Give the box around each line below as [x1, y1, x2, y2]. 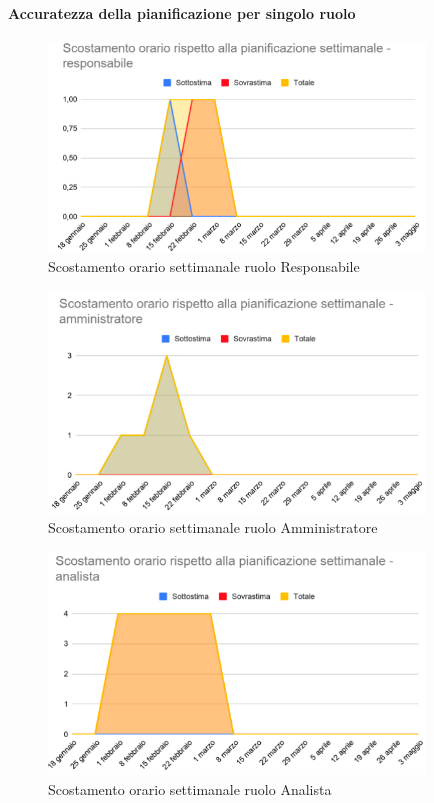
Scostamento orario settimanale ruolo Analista [48, 778, 332, 799]
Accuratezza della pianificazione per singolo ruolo [8, 2, 356, 23]
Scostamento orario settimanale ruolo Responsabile [48, 256, 360, 277]
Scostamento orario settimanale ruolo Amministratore [48, 517, 378, 538]
